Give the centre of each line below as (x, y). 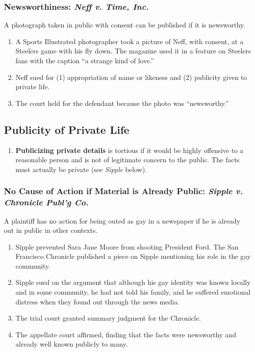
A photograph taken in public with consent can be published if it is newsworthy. (125, 25)
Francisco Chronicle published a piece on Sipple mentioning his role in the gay (133, 256)
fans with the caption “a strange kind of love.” (85, 60)
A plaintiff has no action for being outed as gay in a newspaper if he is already (122, 220)
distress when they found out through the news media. (97, 301)
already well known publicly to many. (72, 344)
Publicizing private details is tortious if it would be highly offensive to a (129, 150)
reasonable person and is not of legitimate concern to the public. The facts (127, 160)
